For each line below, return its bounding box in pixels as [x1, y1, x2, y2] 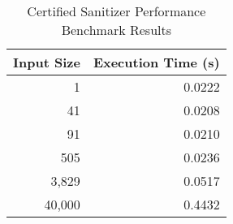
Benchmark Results [61, 20, 171, 39]
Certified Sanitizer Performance [27, 2, 206, 20]
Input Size [13, 53, 80, 71]
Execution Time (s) [93, 53, 220, 71]
